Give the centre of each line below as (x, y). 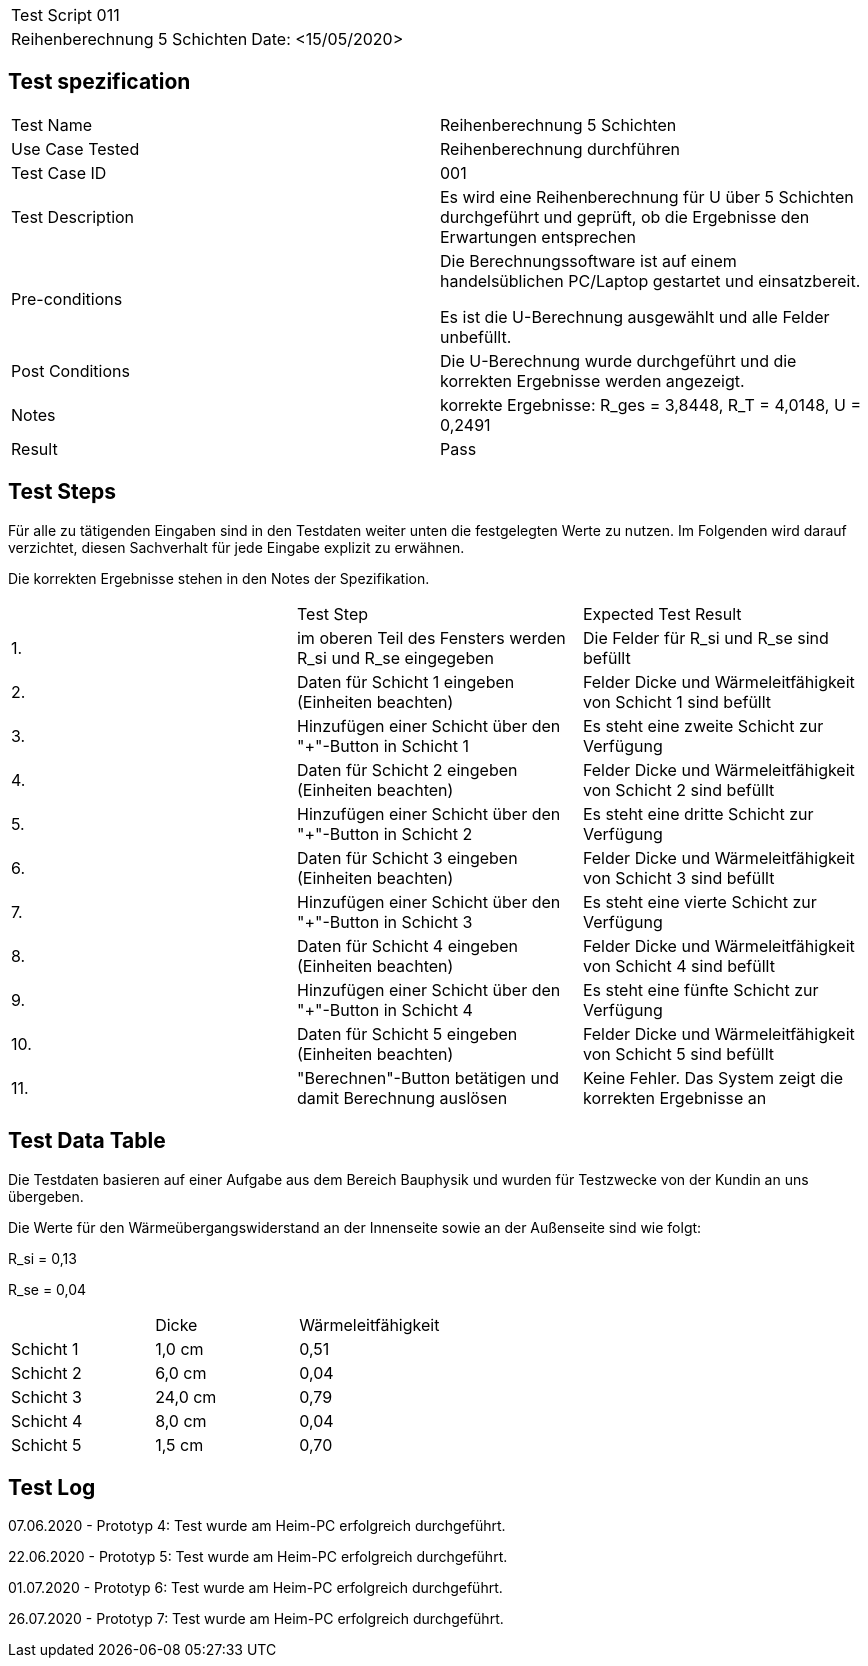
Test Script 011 (65, 15)
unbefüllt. (476, 336)
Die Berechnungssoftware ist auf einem (588, 260)
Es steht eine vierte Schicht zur (699, 901)
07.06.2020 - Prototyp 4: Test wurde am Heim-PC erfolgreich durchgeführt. (257, 1526)
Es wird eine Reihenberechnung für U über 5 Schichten (647, 196)
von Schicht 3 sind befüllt (678, 877)
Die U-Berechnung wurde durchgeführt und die (618, 360)
